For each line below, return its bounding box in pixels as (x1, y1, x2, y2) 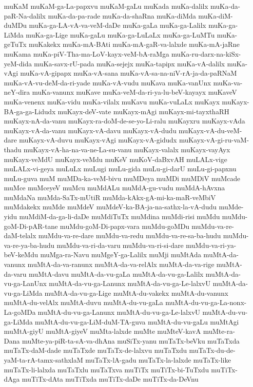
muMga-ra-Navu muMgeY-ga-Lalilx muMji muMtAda (40, 249, 201, 260)
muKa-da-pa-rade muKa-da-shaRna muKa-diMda (48, 10, 196, 20)
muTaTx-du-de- (189, 345, 235, 355)
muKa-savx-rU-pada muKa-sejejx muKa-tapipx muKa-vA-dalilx (34, 58, 225, 68)
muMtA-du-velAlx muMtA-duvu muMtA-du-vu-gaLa (4, 297, 163, 307)
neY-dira (4, 87, 30, 97)
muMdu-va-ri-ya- (186, 240, 236, 250)
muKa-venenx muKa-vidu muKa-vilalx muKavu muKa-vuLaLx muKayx (4, 96, 220, 106)
